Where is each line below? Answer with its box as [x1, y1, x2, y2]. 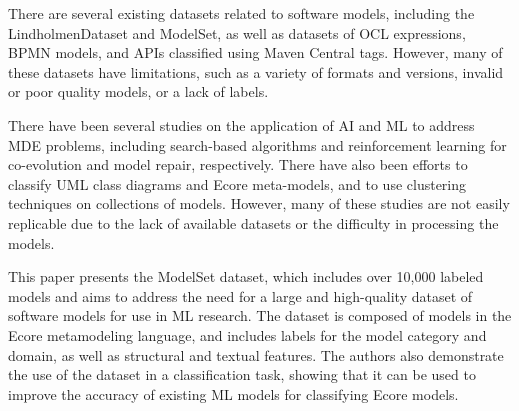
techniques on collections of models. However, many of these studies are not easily [8, 193, 510, 214]
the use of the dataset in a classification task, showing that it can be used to [8, 364, 476, 385]
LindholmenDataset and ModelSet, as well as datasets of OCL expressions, [8, 22, 466, 43]
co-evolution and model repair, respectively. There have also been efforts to [8, 154, 468, 175]
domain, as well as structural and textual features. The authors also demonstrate [8, 344, 504, 365]
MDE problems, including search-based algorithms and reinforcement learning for [8, 134, 507, 155]
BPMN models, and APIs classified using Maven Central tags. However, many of [8, 42, 503, 63]
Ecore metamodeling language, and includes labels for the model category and [8, 324, 487, 345]
